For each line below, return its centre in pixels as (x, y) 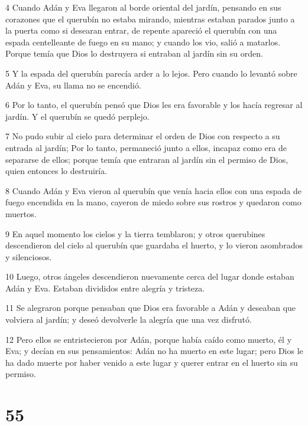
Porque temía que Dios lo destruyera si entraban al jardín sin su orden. (134, 53)
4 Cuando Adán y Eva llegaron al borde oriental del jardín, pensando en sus (143, 7)
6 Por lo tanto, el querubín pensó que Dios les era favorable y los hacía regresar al (154, 105)
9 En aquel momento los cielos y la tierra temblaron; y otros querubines (135, 233)
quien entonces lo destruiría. (56, 171)
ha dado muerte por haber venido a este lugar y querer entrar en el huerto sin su (152, 362)
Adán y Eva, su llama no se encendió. (73, 85)
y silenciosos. (29, 256)
